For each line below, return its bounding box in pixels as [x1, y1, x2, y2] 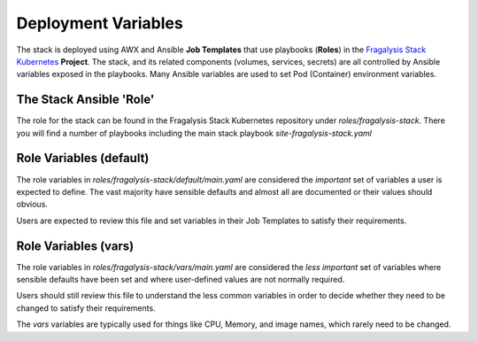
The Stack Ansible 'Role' [16, 92, 155, 107]
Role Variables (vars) [16, 238, 135, 253]
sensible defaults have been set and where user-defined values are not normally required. [16, 275, 345, 284]
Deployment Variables [16, 13, 183, 33]
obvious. [16, 199, 49, 210]
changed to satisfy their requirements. [16, 302, 156, 314]
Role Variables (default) [16, 151, 150, 166]
